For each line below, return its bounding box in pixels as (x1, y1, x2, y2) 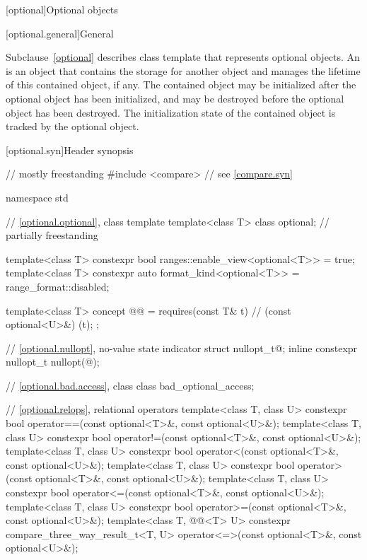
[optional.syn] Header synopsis (6, 142, 134, 157)
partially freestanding (6, 228, 98, 243)
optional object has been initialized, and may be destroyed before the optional (6, 91, 344, 105)
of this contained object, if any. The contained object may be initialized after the (6, 77, 356, 92)
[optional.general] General (6, 25, 114, 40)
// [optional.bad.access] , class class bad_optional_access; (6, 378, 255, 392)
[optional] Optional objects (6, 2, 118, 16)
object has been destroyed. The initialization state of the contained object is (6, 105, 336, 119)
